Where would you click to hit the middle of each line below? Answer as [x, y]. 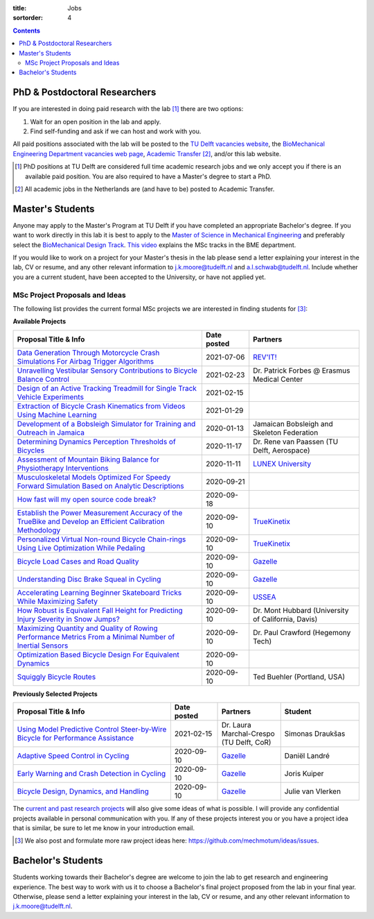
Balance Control [43, 379]
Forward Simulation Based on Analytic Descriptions [100, 486]
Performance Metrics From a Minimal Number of [96, 636]
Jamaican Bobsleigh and [293, 423]
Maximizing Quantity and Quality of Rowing [88, 628]
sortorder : [28, 18]
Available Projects [39, 321]
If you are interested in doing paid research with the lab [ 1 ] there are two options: [128, 109]
